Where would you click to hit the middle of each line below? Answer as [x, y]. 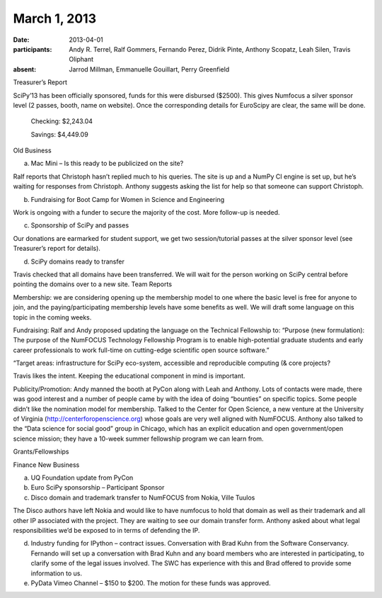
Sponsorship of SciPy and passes [80, 225]
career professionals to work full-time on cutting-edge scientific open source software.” [141, 350]
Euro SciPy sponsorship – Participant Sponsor [98, 487]
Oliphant [81, 60]
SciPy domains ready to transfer [78, 261]
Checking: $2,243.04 [62, 121]
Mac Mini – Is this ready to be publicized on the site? [107, 164]
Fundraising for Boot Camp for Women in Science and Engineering [128, 199]
